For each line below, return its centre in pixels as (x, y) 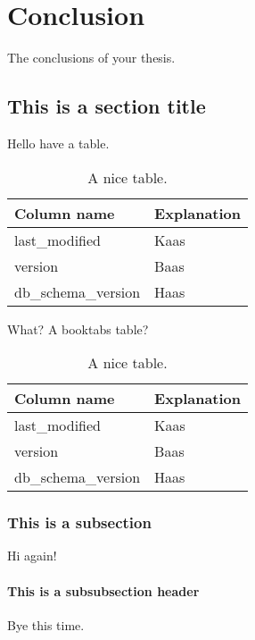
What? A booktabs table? (78, 328)
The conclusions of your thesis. (91, 58)
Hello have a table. (58, 143)
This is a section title (107, 106)
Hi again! (32, 556)
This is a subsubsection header (103, 590)
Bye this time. (46, 624)
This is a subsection (79, 522)
